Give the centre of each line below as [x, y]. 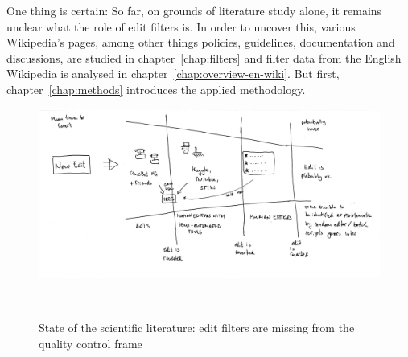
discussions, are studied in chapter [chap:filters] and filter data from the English [204, 57]
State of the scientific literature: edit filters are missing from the [197, 328]
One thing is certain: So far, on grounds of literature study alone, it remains [194, 10]
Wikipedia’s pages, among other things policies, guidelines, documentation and [201, 42]
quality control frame [91, 343]
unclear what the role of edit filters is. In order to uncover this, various [181, 26]
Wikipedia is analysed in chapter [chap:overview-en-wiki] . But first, [173, 74]
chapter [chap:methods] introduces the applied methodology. [156, 89]
